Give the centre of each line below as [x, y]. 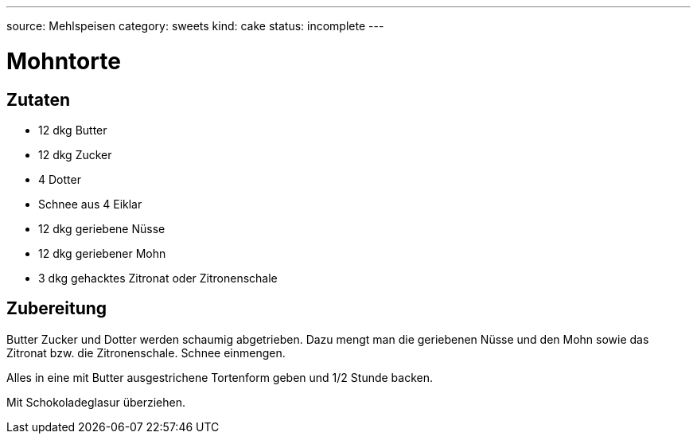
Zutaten [39, 99]
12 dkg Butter [73, 130]
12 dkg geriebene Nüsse [102, 228]
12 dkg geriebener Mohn [102, 253]
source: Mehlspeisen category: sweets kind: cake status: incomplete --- [195, 26]
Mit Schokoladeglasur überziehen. [96, 402]
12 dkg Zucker [75, 154]
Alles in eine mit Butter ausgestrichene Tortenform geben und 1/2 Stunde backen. [220, 377]
